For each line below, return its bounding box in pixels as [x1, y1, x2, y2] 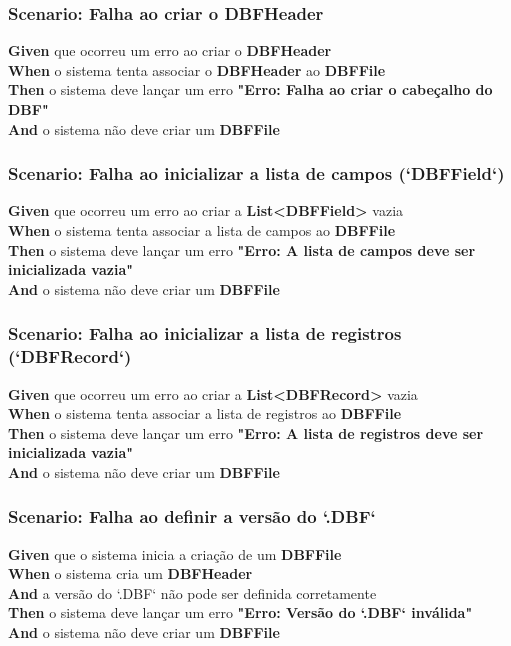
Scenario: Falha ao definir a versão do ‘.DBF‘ [8, 504, 376, 529]
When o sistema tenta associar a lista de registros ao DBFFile [8, 403, 402, 424]
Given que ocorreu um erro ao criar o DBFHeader [8, 40, 332, 61]
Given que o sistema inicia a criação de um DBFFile [8, 543, 342, 564]
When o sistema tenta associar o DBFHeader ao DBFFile [8, 59, 386, 80]
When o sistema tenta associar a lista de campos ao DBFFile [8, 220, 396, 240]
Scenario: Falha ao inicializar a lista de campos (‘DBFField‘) [8, 161, 505, 186]
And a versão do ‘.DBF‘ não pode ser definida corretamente [8, 582, 377, 603]
